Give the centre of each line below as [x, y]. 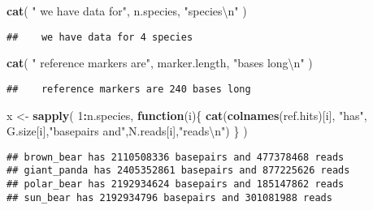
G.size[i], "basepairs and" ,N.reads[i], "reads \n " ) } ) [127, 131]
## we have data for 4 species [100, 37]
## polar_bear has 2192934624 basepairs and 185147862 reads [176, 184]
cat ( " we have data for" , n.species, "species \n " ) [127, 11]
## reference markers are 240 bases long [129, 89]
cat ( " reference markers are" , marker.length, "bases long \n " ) [160, 63]
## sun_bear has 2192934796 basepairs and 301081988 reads [169, 197]
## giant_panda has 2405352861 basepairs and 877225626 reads [178, 171]
